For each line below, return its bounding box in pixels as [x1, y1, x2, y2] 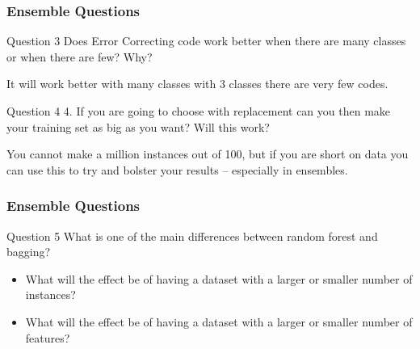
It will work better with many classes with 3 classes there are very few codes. [6, 75, 388, 92]
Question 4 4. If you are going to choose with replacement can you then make [6, 103, 391, 119]
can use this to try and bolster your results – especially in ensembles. [6, 161, 348, 178]
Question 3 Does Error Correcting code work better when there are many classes [6, 32, 406, 49]
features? [25, 329, 70, 346]
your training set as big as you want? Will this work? [6, 118, 270, 135]
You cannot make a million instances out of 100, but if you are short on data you [6, 145, 409, 162]
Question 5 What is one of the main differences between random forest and [6, 227, 378, 244]
